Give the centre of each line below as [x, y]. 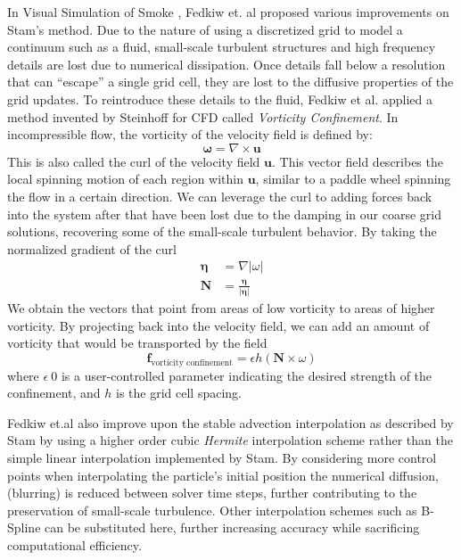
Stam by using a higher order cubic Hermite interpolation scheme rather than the [230, 440]
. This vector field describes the [357, 161]
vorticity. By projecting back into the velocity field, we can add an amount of [218, 325]
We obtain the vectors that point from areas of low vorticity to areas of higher [221, 308]
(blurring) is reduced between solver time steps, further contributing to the [212, 493]
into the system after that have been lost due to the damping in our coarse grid [224, 214]
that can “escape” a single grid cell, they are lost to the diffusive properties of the [230, 82]
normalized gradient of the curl [92, 248]
